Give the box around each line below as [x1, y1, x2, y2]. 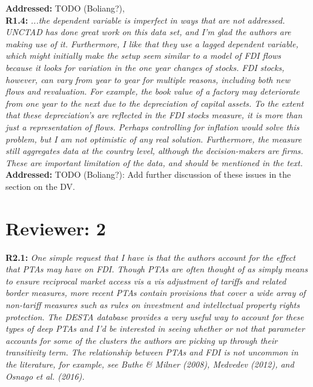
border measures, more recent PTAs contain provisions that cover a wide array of [5, 286, 306, 299]
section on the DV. [5, 180, 75, 192]
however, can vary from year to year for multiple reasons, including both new [5, 73, 291, 86]
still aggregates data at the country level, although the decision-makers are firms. [5, 144, 303, 157]
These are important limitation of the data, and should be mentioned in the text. [5, 156, 303, 169]
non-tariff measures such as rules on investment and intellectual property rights [5, 298, 300, 311]
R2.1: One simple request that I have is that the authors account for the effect [5, 251, 295, 263]
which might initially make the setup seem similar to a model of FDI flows [5, 49, 282, 62]
